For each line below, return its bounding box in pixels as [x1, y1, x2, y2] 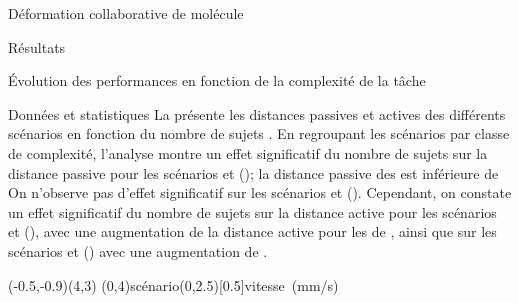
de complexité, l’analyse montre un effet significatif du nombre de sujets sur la [8, 142, 488, 163]
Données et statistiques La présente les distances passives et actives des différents [8, 103, 506, 124]
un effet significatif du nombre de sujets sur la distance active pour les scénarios [8, 201, 497, 222]
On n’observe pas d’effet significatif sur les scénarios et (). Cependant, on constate [8, 182, 512, 203]
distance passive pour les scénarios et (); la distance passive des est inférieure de [8, 162, 499, 183]
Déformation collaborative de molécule [8, 3, 244, 23]
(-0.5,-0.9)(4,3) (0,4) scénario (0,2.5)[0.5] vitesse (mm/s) [8, 274, 339, 295]
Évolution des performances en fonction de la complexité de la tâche [8, 70, 426, 91]
